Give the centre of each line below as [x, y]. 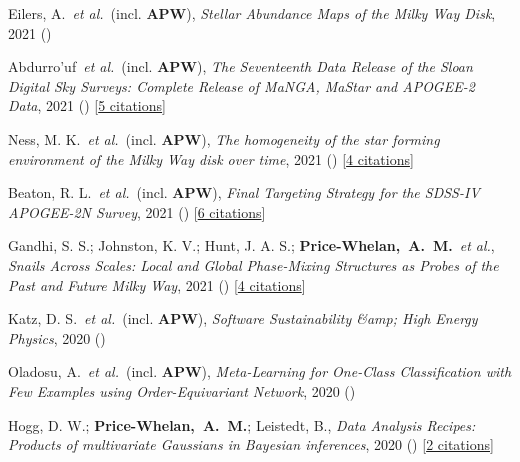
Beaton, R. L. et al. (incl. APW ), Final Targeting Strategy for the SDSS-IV [244, 192]
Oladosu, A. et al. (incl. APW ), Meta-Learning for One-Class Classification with [260, 371]
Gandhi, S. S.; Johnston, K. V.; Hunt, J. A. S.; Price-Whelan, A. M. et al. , [251, 245]
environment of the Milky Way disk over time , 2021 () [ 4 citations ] [211, 158]
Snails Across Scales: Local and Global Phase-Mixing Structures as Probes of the [253, 264]
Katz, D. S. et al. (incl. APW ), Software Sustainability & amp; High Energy [243, 318]
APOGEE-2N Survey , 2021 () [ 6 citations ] [137, 211]
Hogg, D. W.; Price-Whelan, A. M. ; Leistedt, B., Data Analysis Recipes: [242, 424]
